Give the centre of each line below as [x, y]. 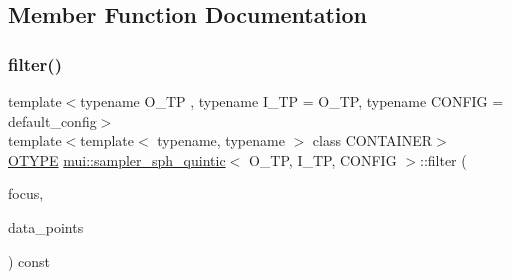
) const [29, 260]
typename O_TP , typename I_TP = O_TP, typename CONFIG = [292, 101]
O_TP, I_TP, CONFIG [322, 159]
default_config [52, 120]
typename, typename [221, 140]
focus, [26, 193]
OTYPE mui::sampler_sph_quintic [117, 159]
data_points [46, 226]
